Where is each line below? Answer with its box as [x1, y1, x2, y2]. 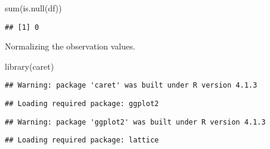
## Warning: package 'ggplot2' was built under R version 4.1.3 [5, 117, 266, 126]
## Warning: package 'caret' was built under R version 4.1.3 [5, 81, 257, 90]
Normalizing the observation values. [5, 40, 136, 52]
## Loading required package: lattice [5, 136, 159, 145]
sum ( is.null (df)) [5, 2, 62, 14]
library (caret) [5, 60, 54, 72]
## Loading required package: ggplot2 [5, 100, 159, 108]
